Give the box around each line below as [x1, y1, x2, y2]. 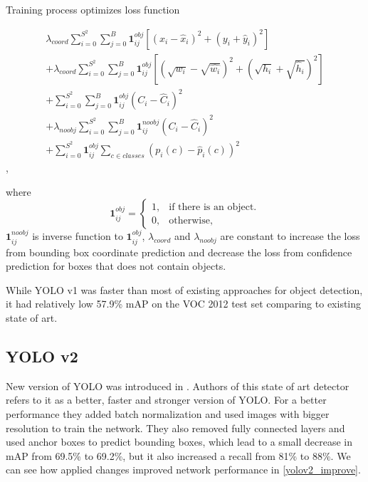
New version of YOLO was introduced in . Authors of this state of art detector [6, 378, 349, 393]
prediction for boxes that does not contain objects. [6, 258, 226, 273]
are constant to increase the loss [220, 229, 360, 243]
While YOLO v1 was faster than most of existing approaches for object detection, [6, 282, 363, 297]
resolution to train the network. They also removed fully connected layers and [6, 420, 345, 435]
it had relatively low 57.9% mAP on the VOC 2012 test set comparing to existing [6, 296, 362, 311]
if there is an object [169, 201, 254, 212]
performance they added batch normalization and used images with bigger [6, 407, 330, 421]
